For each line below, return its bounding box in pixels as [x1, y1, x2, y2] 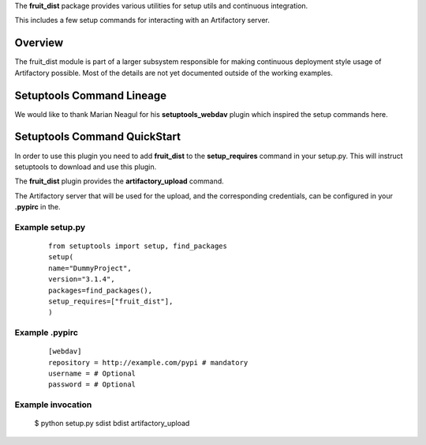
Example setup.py [14, 221, 86, 232]
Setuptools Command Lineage [14, 89, 167, 102]
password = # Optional [48, 380, 136, 389]
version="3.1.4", [48, 275, 115, 284]
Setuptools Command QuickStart [14, 130, 181, 144]
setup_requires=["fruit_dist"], [48, 296, 174, 306]
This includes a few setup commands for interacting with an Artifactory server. [14, 16, 270, 25]
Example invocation [14, 399, 92, 410]
